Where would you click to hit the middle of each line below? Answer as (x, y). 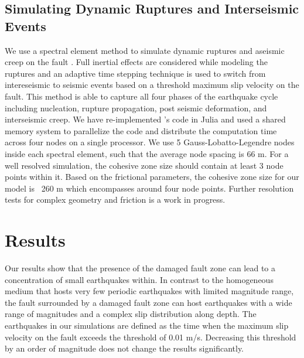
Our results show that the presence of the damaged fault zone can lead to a (140, 268)
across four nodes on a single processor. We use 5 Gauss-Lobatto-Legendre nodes (150, 142)
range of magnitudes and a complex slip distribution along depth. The (131, 314)
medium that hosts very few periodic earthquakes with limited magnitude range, (149, 291)
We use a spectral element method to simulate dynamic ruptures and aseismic (145, 50)
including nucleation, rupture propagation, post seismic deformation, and (136, 108)
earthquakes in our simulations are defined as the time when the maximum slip (147, 325)
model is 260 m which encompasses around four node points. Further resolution (149, 188)
